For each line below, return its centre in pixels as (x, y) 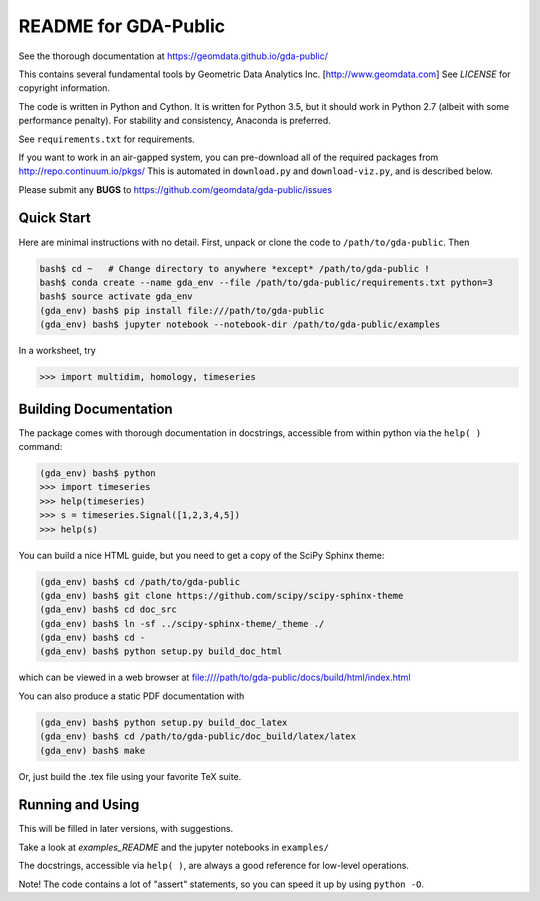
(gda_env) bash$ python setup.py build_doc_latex (163, 722)
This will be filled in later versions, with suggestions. (126, 829)
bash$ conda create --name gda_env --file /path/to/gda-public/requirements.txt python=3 (266, 282)
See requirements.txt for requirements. (106, 139)
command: (40, 446)
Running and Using (79, 805)
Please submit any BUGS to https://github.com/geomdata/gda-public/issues (175, 189)
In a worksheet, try (57, 351)
